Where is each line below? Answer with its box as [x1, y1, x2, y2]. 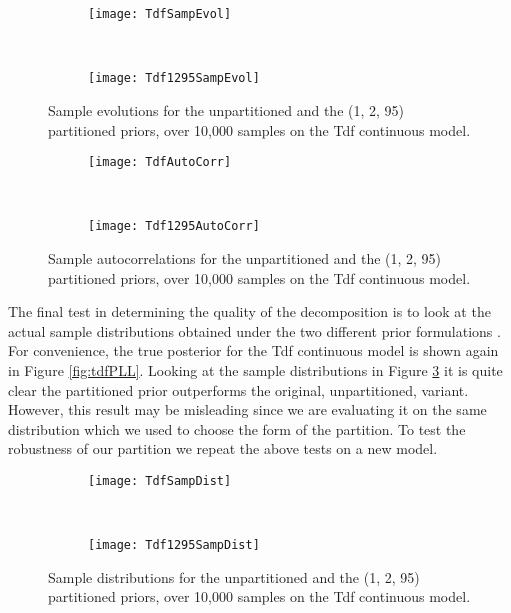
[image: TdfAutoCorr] [88, 155, 232, 170]
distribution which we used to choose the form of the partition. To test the [8, 418, 466, 439]
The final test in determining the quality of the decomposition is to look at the [8, 301, 491, 322]
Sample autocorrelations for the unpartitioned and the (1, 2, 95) [48, 248, 442, 268]
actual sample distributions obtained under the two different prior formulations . [8, 320, 501, 341]
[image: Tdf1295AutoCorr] [88, 219, 260, 234]
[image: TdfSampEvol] [88, 7, 232, 21]
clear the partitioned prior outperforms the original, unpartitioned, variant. [8, 379, 469, 400]
